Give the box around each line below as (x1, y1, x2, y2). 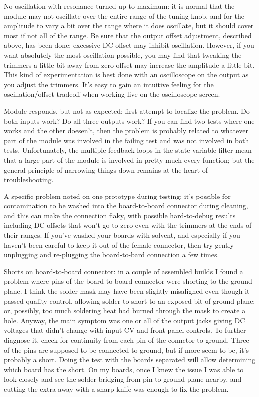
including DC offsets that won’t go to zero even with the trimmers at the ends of (4, 220, 252, 230)
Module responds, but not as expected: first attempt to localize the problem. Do (4, 105, 250, 116)
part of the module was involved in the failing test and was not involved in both (4, 135, 249, 145)
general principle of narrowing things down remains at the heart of (4, 164, 208, 175)
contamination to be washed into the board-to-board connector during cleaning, (4, 200, 248, 211)
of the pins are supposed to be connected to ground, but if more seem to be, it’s (4, 344, 249, 355)
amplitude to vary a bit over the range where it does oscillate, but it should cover (4, 20, 254, 31)
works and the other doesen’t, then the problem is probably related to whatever (4, 125, 248, 136)
